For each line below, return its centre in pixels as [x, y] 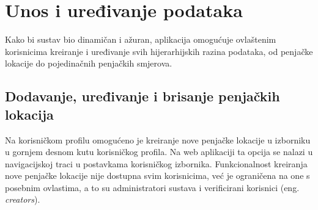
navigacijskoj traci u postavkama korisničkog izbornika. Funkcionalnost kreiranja [156, 163]
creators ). [23, 199]
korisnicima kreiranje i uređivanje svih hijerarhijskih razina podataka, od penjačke [159, 51]
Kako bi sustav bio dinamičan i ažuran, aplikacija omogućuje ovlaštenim [141, 39]
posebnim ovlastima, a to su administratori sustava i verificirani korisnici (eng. [152, 187]
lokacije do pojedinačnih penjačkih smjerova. [89, 63]
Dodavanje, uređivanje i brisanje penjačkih [142, 96]
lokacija [29, 114]
